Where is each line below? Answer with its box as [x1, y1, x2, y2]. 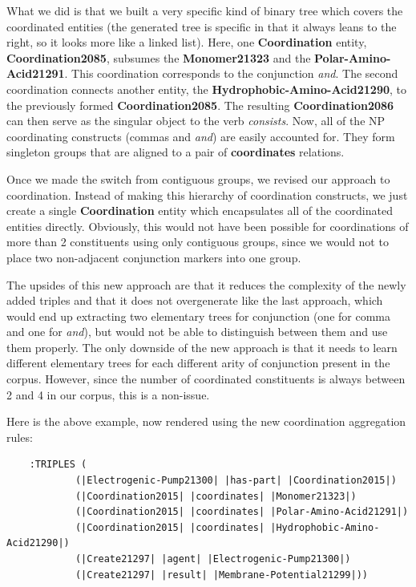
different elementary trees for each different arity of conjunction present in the [6, 354, 390, 371]
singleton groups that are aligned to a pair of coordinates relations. [6, 144, 345, 160]
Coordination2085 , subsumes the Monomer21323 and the [6, 49, 311, 66]
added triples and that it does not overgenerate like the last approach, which [6, 292, 383, 309]
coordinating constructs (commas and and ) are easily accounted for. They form [6, 128, 395, 144]
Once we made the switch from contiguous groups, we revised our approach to [6, 170, 390, 187]
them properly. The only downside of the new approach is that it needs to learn [6, 338, 398, 355]
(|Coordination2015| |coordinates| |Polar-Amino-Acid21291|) [75, 506, 409, 518]
